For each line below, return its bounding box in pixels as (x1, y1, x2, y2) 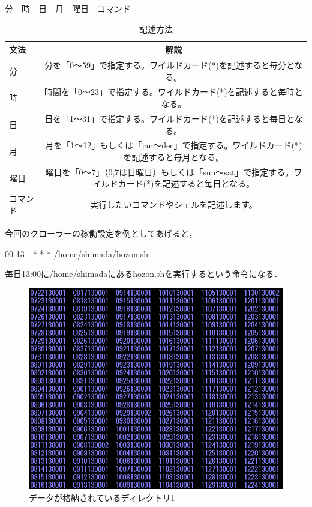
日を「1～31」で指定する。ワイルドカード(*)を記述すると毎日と (44, 112, 295, 124)
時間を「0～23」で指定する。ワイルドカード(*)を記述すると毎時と (44, 85, 303, 98)
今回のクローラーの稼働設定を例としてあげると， (5, 226, 197, 239)
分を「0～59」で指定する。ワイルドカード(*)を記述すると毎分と (44, 59, 295, 71)
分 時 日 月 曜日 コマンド (5, 2, 131, 14)
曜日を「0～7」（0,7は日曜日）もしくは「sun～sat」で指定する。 (45, 165, 294, 178)
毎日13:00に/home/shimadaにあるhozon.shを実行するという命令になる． (5, 267, 283, 280)
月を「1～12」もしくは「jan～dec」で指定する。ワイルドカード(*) (45, 139, 302, 151)
